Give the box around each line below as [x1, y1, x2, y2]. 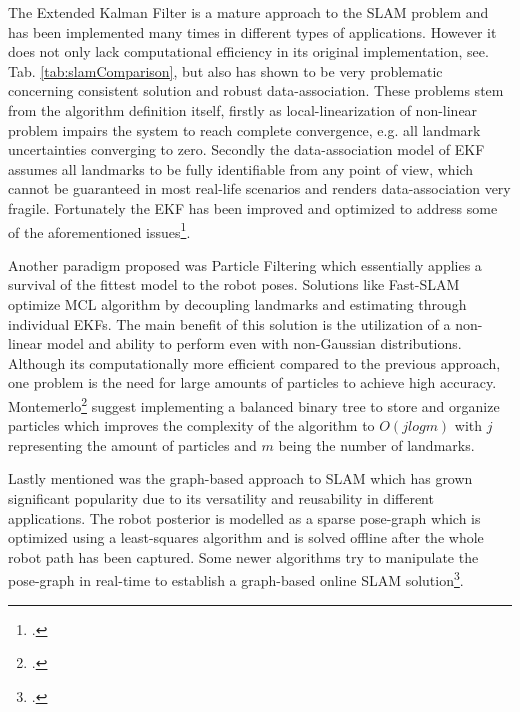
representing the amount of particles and [8, 434, 257, 455]
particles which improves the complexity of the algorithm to [8, 415, 375, 436]
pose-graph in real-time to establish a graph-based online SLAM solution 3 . [8, 567, 464, 590]
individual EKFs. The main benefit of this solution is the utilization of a [8, 313, 451, 334]
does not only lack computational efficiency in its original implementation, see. [8, 41, 489, 62]
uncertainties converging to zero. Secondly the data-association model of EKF [8, 139, 485, 160]
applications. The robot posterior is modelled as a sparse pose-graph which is [8, 507, 481, 528]
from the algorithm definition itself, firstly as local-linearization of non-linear [8, 99, 478, 120]
